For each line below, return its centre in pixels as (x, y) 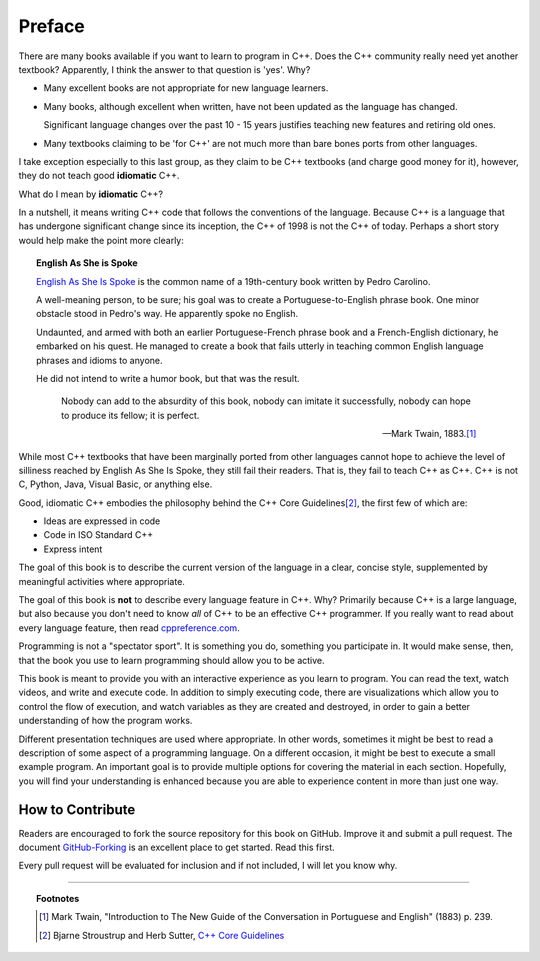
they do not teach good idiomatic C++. (99, 176)
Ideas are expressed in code (102, 521)
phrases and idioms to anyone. (100, 360)
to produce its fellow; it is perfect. (130, 415)
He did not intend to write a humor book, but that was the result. (168, 378)
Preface (51, 26)
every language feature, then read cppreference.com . (129, 627)
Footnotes (58, 898)
